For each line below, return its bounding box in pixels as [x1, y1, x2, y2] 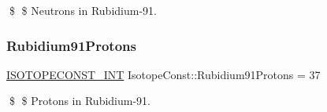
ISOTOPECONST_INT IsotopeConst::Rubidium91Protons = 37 [6, 66, 321, 82]
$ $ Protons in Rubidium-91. [9, 92, 150, 109]
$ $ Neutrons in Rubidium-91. [9, 2, 157, 18]
